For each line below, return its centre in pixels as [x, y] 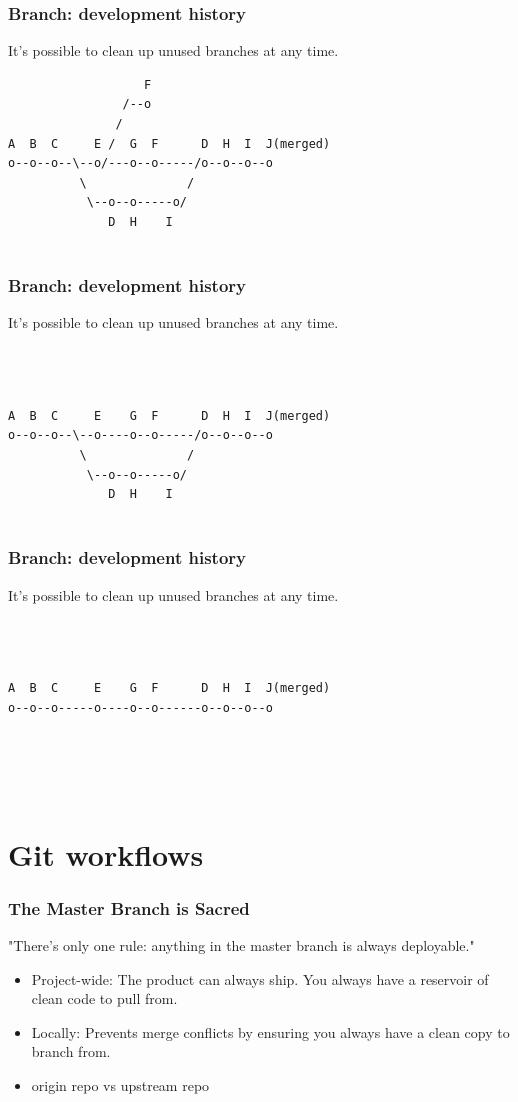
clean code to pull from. [104, 998]
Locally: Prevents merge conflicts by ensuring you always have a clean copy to [270, 1031]
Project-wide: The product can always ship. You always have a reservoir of [260, 978]
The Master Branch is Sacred [129, 907]
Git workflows [106, 853]
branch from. [71, 1051]
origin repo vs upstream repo [120, 1085]
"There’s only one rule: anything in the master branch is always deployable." [241, 945]
